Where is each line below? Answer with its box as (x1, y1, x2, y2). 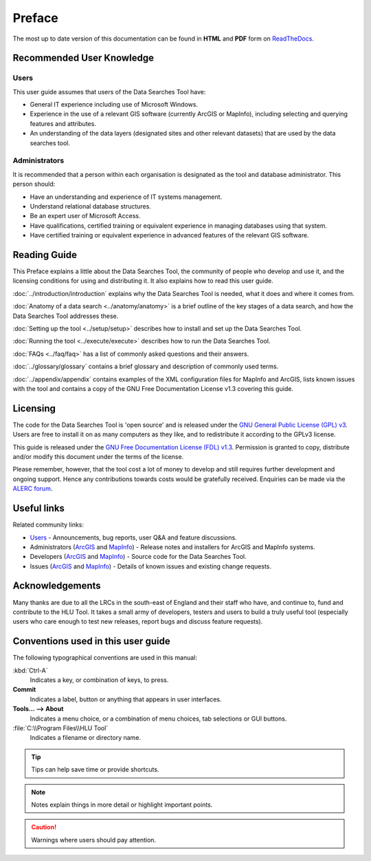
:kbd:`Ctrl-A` (12, 666, 48, 674)
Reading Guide (12, 248, 77, 261)
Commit (12, 685, 36, 694)
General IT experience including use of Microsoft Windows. (30, 100, 199, 109)
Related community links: (12, 520, 85, 529)
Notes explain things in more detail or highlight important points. (31, 800, 213, 809)
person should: (12, 180, 56, 189)
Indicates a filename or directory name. (30, 734, 141, 742)
